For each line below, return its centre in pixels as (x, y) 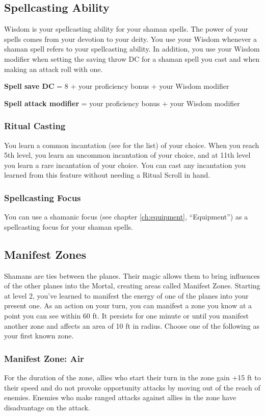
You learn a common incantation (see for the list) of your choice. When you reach (132, 145)
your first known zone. (39, 336)
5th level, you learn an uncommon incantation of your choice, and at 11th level (127, 155)
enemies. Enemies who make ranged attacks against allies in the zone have (120, 397)
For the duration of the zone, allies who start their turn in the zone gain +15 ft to (132, 377)
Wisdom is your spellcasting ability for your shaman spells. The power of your (126, 29)
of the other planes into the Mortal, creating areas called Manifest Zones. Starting (132, 286)
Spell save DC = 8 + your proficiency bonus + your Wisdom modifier (117, 86)
